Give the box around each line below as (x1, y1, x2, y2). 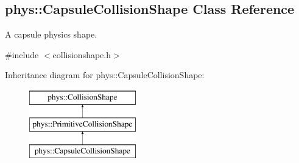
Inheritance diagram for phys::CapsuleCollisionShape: (5, 68, 205, 81)
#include (5, 48, 39, 61)
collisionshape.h (52, 48, 111, 61)
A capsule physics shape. (5, 28, 97, 41)
